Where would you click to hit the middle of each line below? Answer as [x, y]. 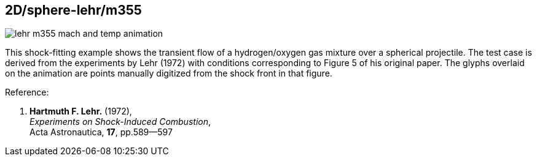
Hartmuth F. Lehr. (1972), [81, 111]
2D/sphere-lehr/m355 [73, 10]
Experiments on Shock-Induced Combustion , [120, 122]
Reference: [27, 92]
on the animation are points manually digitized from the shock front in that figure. [169, 73]
